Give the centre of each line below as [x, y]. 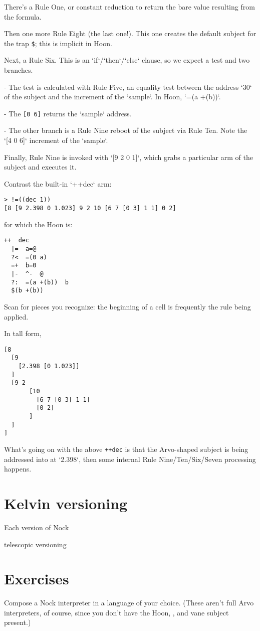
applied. [16, 316]
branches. [19, 70]
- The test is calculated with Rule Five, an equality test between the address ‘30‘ [128, 87]
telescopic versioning [35, 544]
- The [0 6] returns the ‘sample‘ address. [68, 113]
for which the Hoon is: [38, 224]
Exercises [37, 579]
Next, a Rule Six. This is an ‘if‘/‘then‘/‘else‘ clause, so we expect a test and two [127, 60]
